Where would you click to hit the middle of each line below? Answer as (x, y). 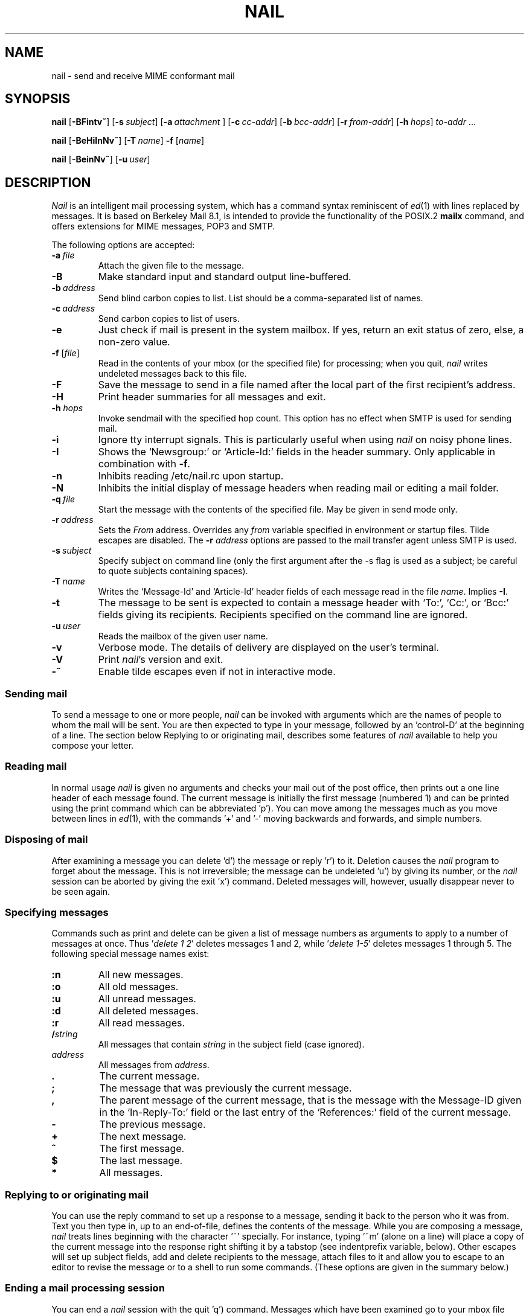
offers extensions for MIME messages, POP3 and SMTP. (163, 226)
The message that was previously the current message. (226, 1088)
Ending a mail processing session (85, 1288)
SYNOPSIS (38, 99)
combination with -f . (144, 464)
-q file (63, 499)
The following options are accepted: (123, 245)
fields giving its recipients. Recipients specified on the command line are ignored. (283, 615)
